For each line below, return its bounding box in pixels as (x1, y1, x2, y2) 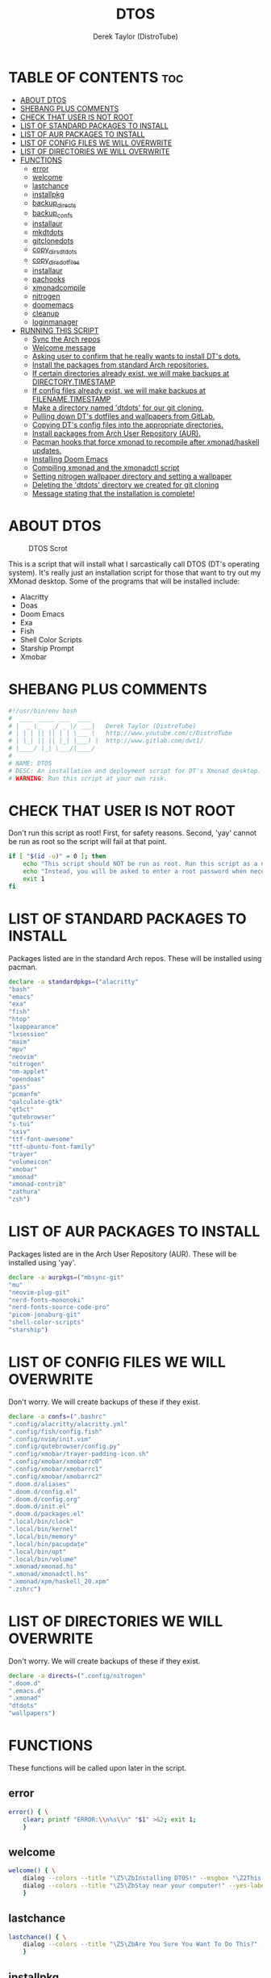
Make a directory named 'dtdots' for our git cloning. (31, 403, 204, 412)
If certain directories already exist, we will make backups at (31, 368, 230, 378)
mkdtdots (31, 228, 65, 237)
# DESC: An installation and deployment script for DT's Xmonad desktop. (8, 767, 262, 775)
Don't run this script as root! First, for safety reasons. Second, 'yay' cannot (8, 828, 256, 838)
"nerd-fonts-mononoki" (8, 1296, 85, 1304)
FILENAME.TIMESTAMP (31, 394, 111, 404)
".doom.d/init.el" (8, 1503, 70, 1511)
